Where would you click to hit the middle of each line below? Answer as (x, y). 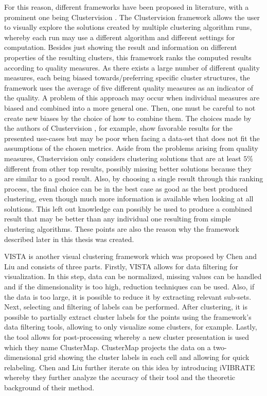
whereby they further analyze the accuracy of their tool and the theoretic (120, 377)
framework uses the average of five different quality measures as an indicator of (129, 87)
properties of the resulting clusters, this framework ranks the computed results (128, 57)
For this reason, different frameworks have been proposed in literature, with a (127, 7)
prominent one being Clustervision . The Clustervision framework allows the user (132, 17)
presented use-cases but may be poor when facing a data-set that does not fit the (132, 138)
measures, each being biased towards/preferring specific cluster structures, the (127, 78)
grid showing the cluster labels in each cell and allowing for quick (147, 357)
